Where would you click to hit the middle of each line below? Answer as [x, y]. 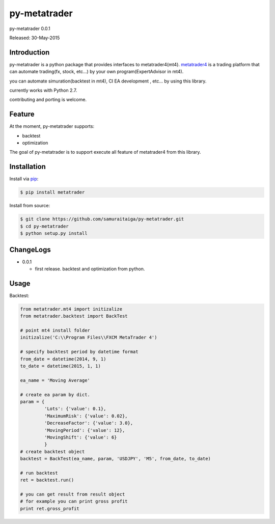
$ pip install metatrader [52, 192]
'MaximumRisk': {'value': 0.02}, [86, 416]
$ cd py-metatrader [44, 226]
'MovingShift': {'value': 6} [80, 437]
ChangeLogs [30, 250]
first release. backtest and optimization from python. [90, 269]
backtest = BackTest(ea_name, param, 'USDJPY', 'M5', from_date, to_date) [116, 459]
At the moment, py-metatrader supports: [52, 126]
